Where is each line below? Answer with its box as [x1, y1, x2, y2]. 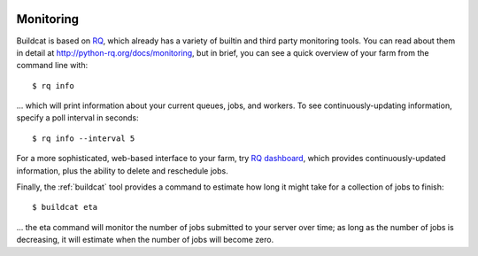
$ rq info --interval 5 [32, 133, 135, 144]
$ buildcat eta [32, 202, 98, 213]
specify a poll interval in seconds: [16, 112, 139, 123]
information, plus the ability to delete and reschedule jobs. [16, 165, 229, 176]
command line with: [16, 60, 89, 71]
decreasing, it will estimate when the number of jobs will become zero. [16, 235, 274, 245]
